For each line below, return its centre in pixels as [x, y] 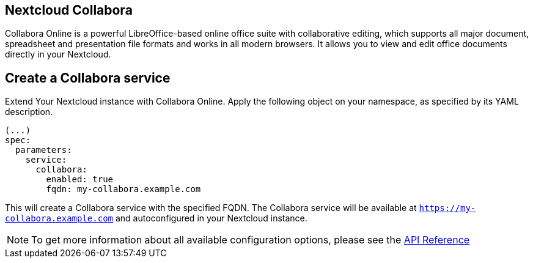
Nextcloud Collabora [69, 10]
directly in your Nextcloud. [58, 54]
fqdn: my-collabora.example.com [123, 189]
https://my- [447, 208]
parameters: [43, 150]
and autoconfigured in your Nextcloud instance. [211, 218]
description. [29, 112]
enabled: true [80, 180]
